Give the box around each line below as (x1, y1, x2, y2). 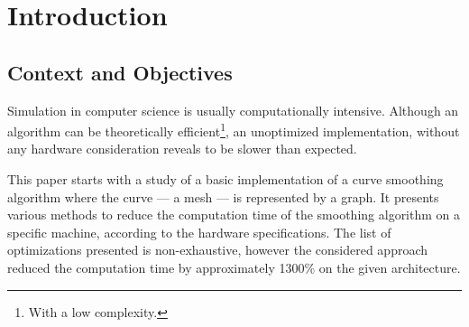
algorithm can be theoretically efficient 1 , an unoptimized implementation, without (7, 119, 460, 140)
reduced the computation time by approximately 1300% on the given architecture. (7, 257, 461, 276)
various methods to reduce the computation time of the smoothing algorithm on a (7, 205, 461, 224)
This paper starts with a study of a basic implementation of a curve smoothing (7, 170, 444, 189)
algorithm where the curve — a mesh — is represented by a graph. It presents (7, 187, 439, 206)
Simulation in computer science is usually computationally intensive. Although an (7, 100, 459, 119)
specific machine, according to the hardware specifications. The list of (7, 222, 391, 241)
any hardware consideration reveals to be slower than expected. (7, 139, 357, 158)
